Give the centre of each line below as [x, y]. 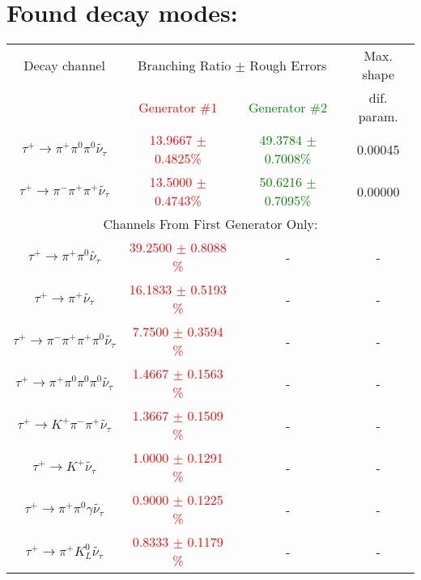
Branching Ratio [185, 65]
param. [378, 116]
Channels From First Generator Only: [210, 224]
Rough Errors [288, 65]
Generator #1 [178, 107]
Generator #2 [288, 107]
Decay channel [64, 65]
